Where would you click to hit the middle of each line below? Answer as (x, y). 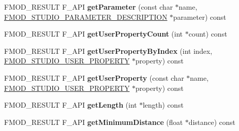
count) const (208, 34)
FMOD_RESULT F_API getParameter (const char (89, 7)
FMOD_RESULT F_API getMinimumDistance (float (94, 122)
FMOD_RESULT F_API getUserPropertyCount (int (94, 34)
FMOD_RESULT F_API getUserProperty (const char (94, 77)
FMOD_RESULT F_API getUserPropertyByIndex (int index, (108, 51)
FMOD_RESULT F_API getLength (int (71, 105)
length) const (163, 105)
